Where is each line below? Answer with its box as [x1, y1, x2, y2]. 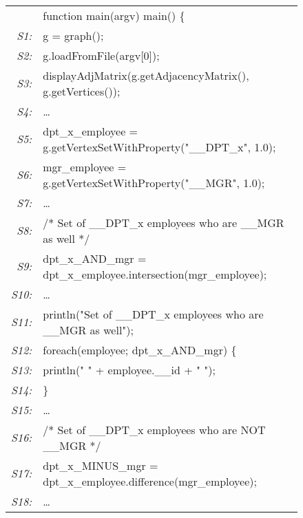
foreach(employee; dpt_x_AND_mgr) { [43, 341, 237, 358]
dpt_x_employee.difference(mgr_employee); [43, 473, 258, 489]
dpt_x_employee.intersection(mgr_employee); [43, 266, 267, 282]
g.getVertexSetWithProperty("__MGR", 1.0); [43, 174, 265, 191]
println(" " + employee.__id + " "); [43, 361, 216, 378]
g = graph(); [43, 27, 104, 43]
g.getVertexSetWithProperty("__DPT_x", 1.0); [43, 138, 276, 155]
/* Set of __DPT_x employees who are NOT [43, 421, 266, 438]
